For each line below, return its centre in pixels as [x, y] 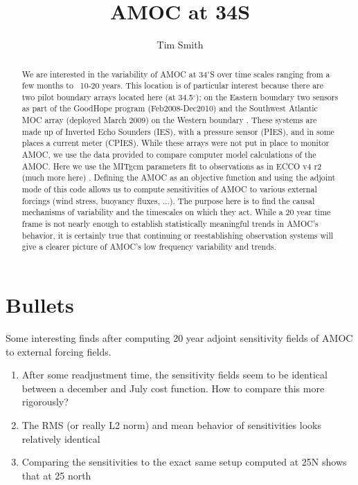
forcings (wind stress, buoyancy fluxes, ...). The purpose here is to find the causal [168, 200]
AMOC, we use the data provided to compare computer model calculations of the [169, 155]
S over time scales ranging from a [270, 74]
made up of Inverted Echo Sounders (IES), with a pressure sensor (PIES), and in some [178, 131]
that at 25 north [56, 475]
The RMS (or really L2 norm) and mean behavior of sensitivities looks [171, 424]
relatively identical [61, 438]
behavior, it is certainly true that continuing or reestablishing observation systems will [178, 235]
